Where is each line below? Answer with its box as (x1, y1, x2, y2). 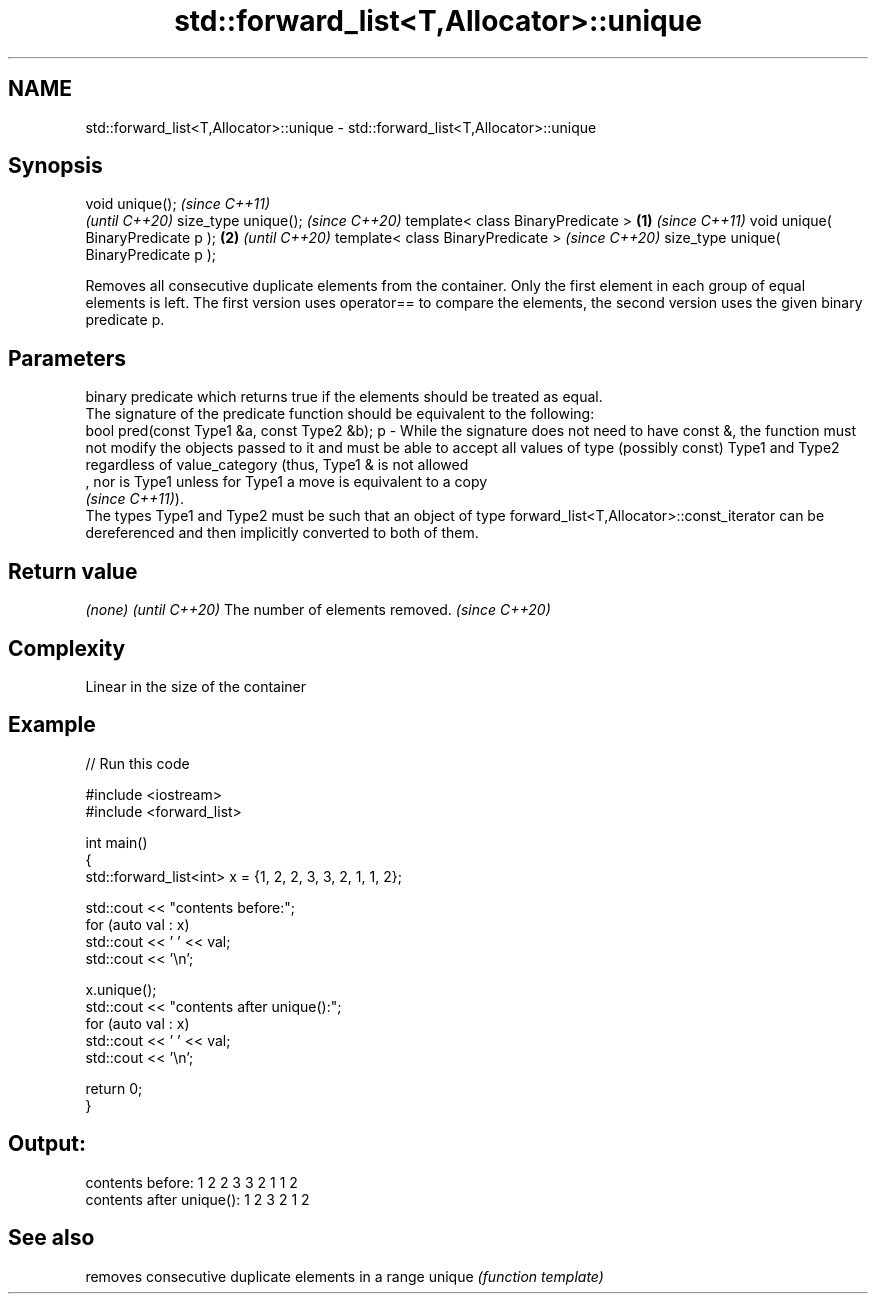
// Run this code (85, 754, 190, 772)
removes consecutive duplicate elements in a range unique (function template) (85, 1267, 604, 1285)
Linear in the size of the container (85, 677, 307, 695)
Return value (8, 558, 138, 584)
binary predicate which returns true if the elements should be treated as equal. (85, 388, 603, 406)
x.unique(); (85, 980, 157, 998)
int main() (85, 833, 148, 851)
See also (8, 1225, 95, 1251)
